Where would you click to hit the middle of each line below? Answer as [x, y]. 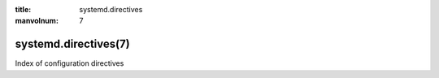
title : [23, 9]
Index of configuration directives [70, 63]
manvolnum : [37, 21]
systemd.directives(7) [72, 44]
